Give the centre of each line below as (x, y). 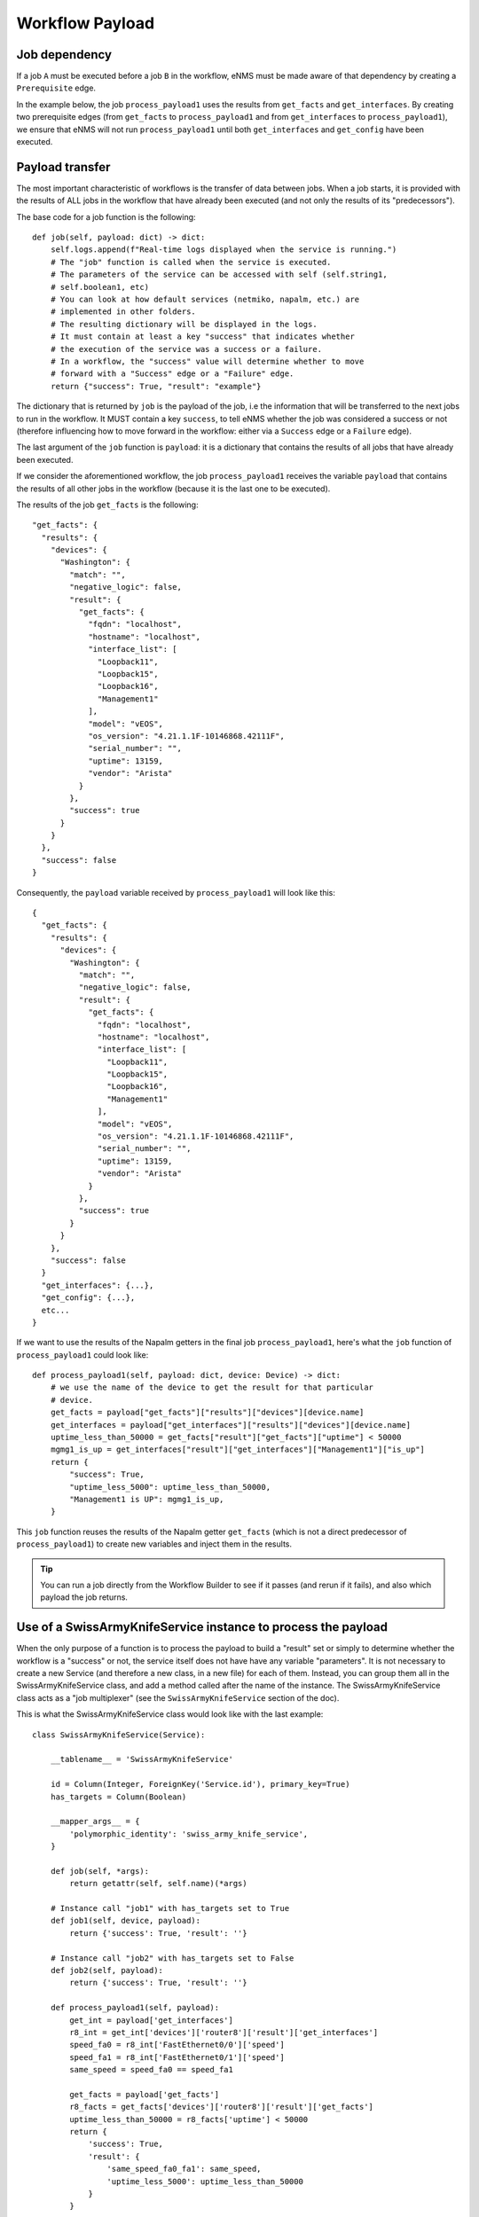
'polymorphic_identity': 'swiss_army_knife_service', (189, 1834)
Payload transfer (63, 167)
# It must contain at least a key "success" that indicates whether (202, 337)
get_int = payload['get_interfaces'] (152, 2020)
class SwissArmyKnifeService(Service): (119, 1735)
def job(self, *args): (100, 1871)
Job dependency (64, 55)
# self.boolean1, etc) (100, 287)
